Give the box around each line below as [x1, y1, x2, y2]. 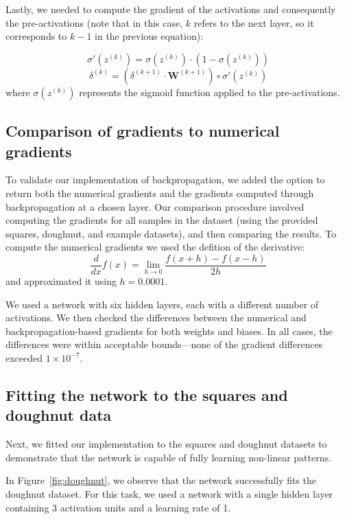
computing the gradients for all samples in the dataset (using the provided [5, 213, 318, 227]
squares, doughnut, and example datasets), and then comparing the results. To [5, 226, 337, 240]
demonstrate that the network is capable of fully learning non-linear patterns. [5, 450, 331, 464]
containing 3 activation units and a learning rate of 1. [5, 500, 231, 514]
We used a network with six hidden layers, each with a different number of [5, 297, 319, 311]
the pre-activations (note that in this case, [5, 15, 183, 30]
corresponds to [5, 29, 67, 43]
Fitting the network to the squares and [5, 384, 288, 405]
